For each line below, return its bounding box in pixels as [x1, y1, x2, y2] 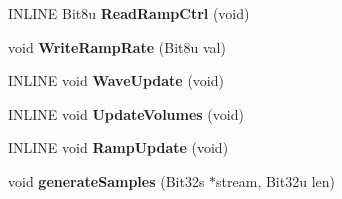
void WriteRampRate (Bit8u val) [8, 36, 226, 57]
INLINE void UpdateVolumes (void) [8, 103, 244, 124]
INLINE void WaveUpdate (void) [8, 70, 224, 91]
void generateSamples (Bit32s [8, 170, 205, 191]
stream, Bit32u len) [216, 170, 335, 191]
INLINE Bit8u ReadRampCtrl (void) [8, 3, 250, 23]
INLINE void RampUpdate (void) [8, 137, 229, 158]
